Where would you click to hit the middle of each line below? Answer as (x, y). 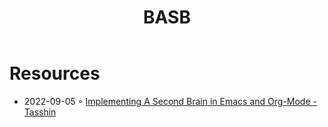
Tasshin (40, 112)
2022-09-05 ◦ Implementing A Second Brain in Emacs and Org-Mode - (170, 101)
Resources (55, 73)
